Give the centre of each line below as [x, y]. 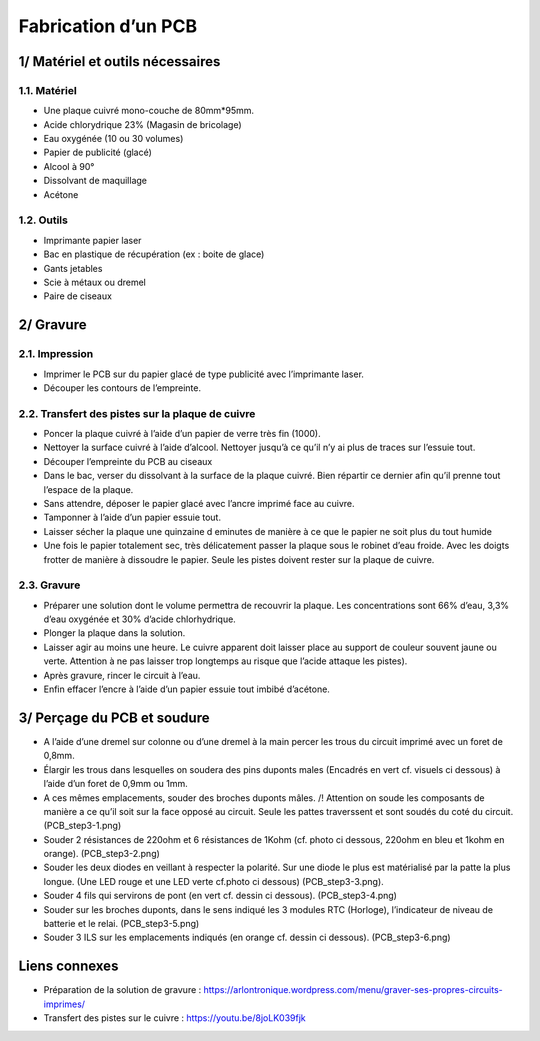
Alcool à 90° [69, 166]
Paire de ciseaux [77, 296]
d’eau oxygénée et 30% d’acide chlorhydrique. [140, 619]
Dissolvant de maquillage [95, 181]
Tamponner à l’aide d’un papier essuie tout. [132, 517]
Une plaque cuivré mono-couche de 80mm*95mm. [149, 111]
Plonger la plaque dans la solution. [114, 633]
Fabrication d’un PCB [108, 26]
